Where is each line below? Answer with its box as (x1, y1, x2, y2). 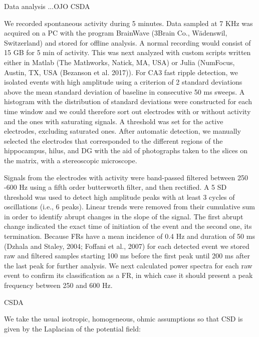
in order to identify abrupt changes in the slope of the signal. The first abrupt (4, 211, 243, 221)
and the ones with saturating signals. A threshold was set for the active (4, 116, 223, 126)
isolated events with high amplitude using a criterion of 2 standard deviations (4, 77, 242, 87)
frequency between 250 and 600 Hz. (4, 280, 113, 290)
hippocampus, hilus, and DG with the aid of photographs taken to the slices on (4, 145, 248, 156)
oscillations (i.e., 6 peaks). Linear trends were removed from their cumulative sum (4, 201, 255, 212)
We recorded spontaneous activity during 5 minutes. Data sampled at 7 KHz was (4, 18, 253, 28)
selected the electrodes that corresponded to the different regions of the (4, 135, 223, 146)
